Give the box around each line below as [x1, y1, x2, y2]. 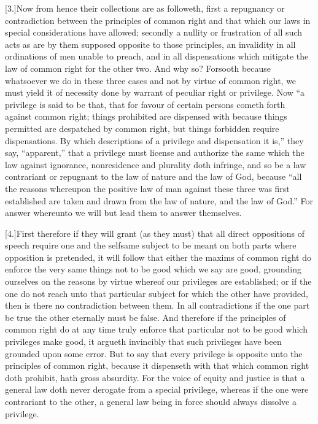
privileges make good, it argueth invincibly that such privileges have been [5, 335, 282, 348]
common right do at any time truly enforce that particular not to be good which [5, 323, 308, 336]
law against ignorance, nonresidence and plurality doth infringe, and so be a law [5, 158, 306, 171]
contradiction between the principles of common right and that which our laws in [5, 13, 311, 26]
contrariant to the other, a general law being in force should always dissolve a [5, 395, 297, 407]
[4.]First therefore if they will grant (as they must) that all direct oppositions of [5, 226, 305, 239]
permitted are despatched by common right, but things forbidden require [5, 121, 279, 134]
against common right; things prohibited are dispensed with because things [5, 110, 287, 123]
